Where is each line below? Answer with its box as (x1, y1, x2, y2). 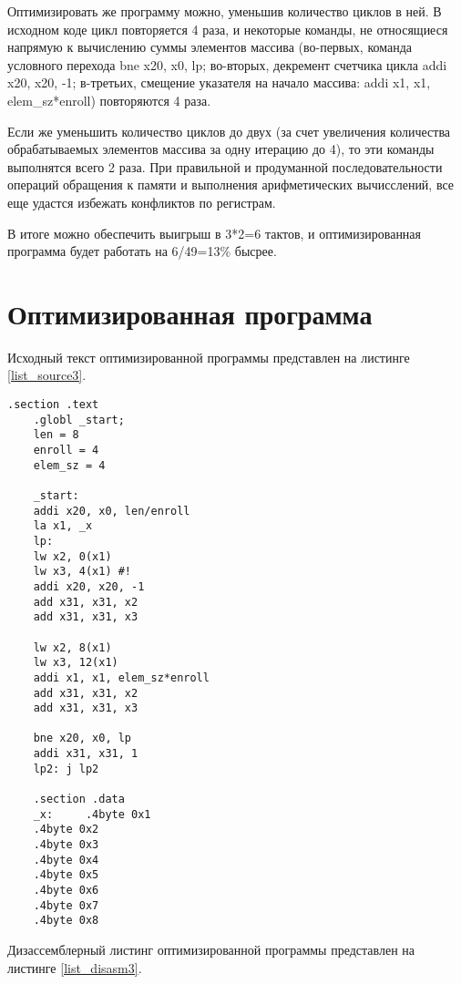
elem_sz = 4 (33, 458, 106, 472)
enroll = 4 (33, 444, 99, 456)
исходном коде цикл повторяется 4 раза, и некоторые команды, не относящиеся (7, 19, 448, 38)
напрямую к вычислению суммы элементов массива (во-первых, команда (7, 37, 413, 56)
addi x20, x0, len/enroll (33, 504, 190, 518)
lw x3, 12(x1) (33, 656, 118, 670)
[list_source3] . (7, 365, 87, 384)
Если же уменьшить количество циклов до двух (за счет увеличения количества (7, 121, 451, 140)
